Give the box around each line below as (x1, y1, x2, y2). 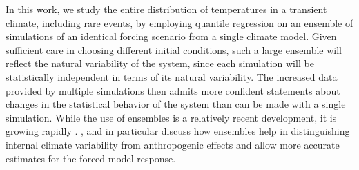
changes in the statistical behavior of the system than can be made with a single (6, 97, 346, 111)
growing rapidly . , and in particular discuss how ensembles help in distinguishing (6, 124, 350, 138)
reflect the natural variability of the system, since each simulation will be (6, 56, 314, 70)
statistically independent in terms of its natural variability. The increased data (6, 69, 338, 84)
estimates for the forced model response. (6, 151, 176, 165)
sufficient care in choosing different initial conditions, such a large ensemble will (6, 42, 342, 57)
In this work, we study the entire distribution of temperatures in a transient (6, 2, 327, 16)
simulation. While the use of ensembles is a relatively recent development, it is (6, 110, 337, 124)
